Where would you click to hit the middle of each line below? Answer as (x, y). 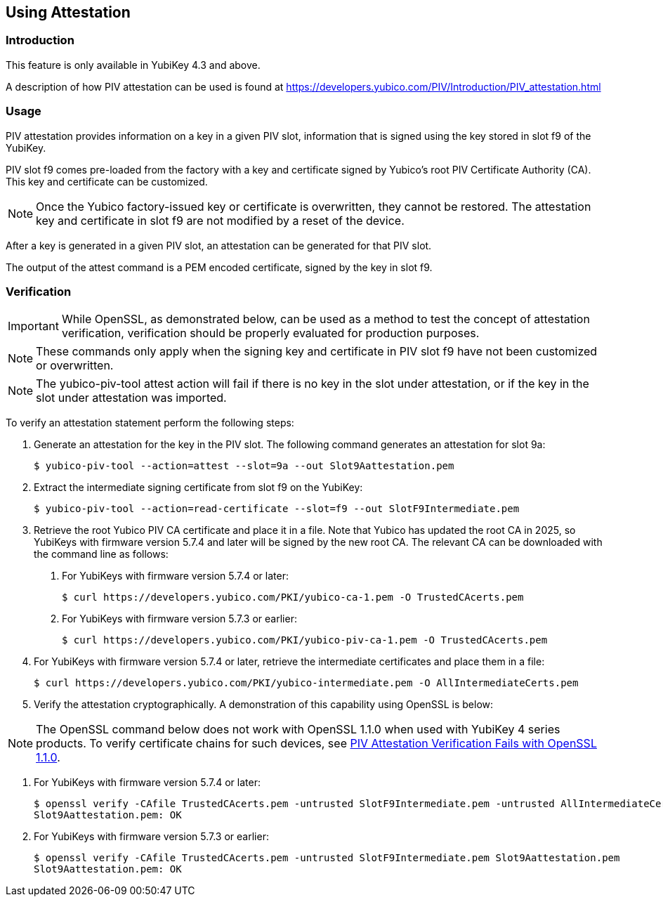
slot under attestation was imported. (131, 398)
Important (33, 326)
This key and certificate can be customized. (107, 181)
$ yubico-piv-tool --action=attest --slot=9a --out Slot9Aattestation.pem (244, 466)
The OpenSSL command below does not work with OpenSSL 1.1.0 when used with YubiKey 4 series (298, 730)
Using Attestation (68, 12)
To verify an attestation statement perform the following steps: (150, 423)
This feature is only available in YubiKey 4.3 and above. (133, 65)
